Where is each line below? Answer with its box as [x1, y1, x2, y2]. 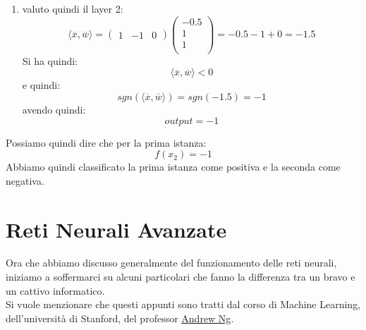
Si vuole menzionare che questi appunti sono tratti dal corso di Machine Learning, [6, 297, 361, 312]
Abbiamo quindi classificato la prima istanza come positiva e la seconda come [6, 159, 341, 174]
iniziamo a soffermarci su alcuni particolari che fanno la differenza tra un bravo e [6, 269, 355, 284]
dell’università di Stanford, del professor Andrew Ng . [6, 310, 234, 325]
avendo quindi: [22, 102, 86, 116]
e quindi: [22, 78, 61, 92]
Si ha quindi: [22, 53, 78, 68]
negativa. [6, 173, 44, 188]
